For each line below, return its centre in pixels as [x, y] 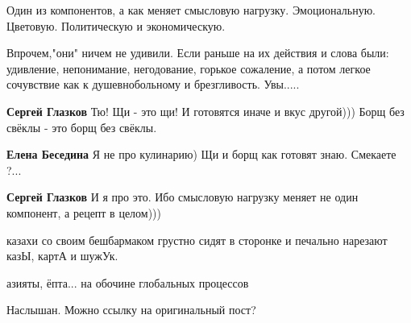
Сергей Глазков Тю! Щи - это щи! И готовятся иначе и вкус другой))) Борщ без [205, 111]
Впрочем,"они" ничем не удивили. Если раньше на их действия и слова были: [198, 53]
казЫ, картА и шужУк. [62, 256]
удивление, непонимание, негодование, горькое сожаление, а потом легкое [189, 68]
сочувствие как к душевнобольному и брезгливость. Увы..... [153, 84]
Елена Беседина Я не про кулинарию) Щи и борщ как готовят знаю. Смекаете [201, 154]
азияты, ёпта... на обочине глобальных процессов [128, 282]
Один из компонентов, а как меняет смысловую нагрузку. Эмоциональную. [191, 10]
